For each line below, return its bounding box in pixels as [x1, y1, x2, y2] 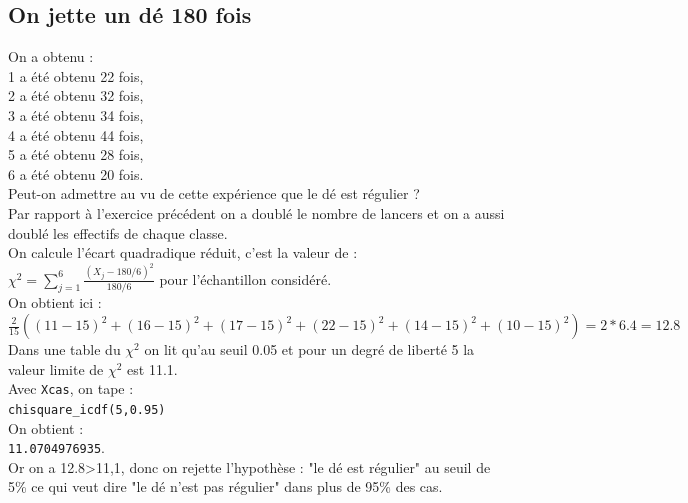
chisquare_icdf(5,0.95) [8, 402, 166, 417]
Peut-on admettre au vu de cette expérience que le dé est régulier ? [8, 183, 420, 204]
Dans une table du [8, 339, 121, 359]
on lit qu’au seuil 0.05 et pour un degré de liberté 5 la [144, 339, 475, 359]
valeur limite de [8, 358, 104, 379]
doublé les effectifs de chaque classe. [8, 222, 228, 243]
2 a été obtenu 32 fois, [8, 85, 144, 106]
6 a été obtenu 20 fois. [8, 163, 144, 184]
